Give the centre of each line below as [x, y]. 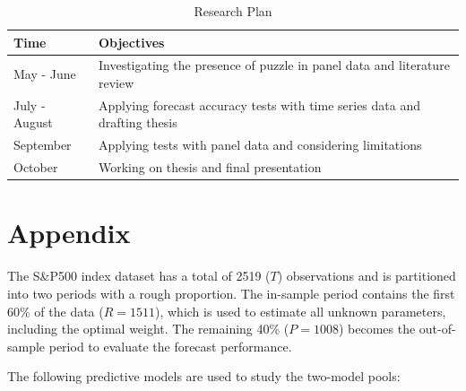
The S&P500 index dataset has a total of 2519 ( [139, 276]
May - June [45, 74]
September [43, 145]
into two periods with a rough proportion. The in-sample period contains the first [231, 293]
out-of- [437, 329]
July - [30, 104]
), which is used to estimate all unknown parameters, [301, 311]
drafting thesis [138, 122]
